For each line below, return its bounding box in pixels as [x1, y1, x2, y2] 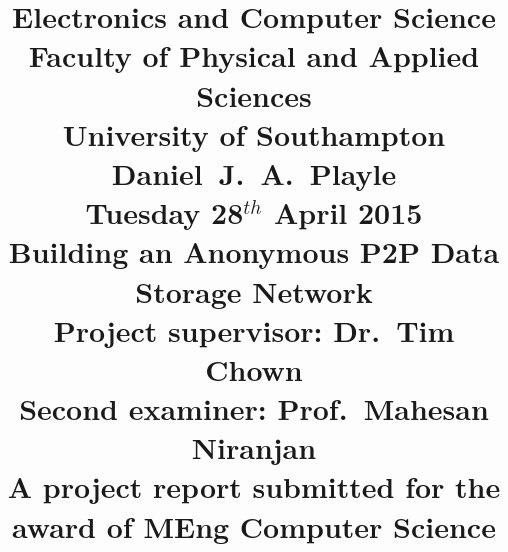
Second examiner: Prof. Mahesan [19, 388, 489, 429]
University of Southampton [62, 113, 446, 154]
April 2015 [273, 192, 423, 233]
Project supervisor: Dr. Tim [53, 309, 455, 350]
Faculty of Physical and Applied [28, 35, 480, 76]
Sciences [196, 74, 312, 115]
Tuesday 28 [85, 192, 244, 233]
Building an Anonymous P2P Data [8, 231, 500, 272]
